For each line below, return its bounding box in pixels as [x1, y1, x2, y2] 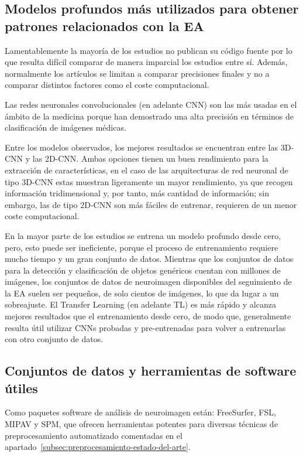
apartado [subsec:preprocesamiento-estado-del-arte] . [5, 441, 191, 453]
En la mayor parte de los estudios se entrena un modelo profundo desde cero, [5, 229, 281, 241]
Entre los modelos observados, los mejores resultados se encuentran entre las [5, 141, 278, 153]
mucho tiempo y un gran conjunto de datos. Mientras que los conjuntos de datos [5, 253, 294, 265]
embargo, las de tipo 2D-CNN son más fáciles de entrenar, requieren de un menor [5, 198, 297, 210]
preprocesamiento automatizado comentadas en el [5, 429, 183, 441]
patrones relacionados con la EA [5, 16, 204, 35]
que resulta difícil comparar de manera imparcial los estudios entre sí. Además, [5, 56, 288, 68]
